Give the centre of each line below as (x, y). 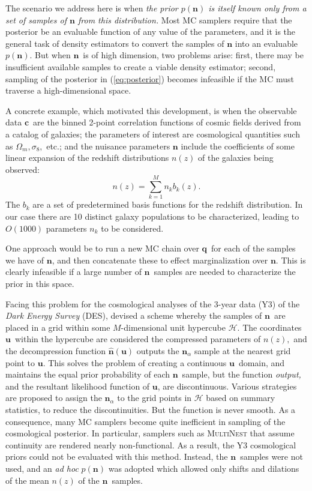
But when (53, 55)
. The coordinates (269, 327)
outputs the (158, 350)
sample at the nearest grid (242, 350)
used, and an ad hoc (42, 468)
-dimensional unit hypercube (173, 327)
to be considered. (132, 228)
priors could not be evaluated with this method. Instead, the (117, 456)
